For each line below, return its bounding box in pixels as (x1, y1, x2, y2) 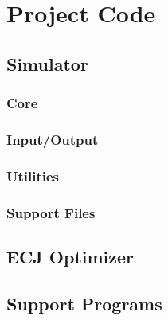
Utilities (6, 166, 60, 185)
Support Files (6, 202, 96, 222)
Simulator (6, 51, 88, 76)
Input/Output (6, 129, 99, 149)
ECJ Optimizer (6, 244, 135, 268)
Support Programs (6, 291, 162, 315)
